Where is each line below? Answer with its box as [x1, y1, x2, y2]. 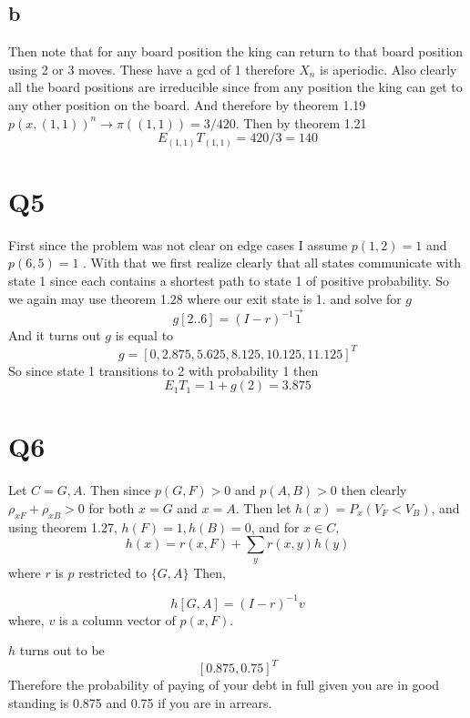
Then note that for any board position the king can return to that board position [8, 42, 463, 61]
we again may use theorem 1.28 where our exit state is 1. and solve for [8, 288, 402, 308]
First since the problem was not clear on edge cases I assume [8, 235, 348, 254]
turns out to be [19, 641, 105, 660]
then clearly [341, 480, 407, 500]
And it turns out [8, 326, 101, 345]
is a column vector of [58, 610, 176, 629]
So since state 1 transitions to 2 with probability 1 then [8, 360, 319, 379]
